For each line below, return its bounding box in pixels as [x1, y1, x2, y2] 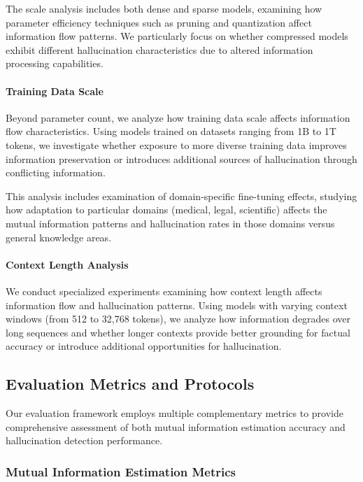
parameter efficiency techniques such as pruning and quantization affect [6, 15, 312, 29]
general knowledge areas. [6, 229, 112, 244]
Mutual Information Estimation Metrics [6, 462, 236, 480]
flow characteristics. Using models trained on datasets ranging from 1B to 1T [6, 124, 336, 139]
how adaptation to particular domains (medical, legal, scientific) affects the [6, 202, 327, 217]
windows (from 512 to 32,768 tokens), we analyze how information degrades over [6, 311, 351, 326]
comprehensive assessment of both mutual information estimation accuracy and [6, 419, 346, 434]
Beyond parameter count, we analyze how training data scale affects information [6, 110, 350, 125]
